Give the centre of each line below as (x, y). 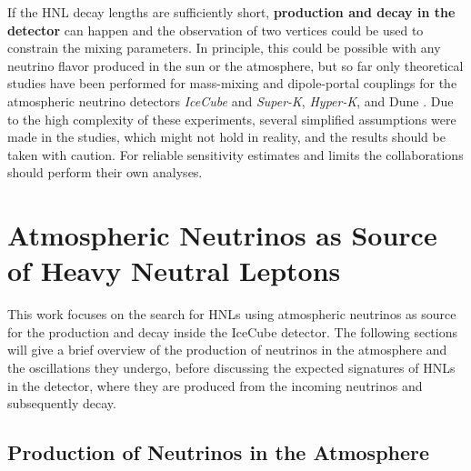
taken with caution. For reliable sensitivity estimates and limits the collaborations (235, 154)
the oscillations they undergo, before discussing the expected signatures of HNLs (231, 368)
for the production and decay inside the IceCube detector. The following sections (233, 331)
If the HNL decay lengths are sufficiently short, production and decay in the (231, 12)
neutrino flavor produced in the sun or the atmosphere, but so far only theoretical (235, 65)
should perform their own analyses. (105, 172)
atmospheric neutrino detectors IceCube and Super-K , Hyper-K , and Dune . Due (230, 100)
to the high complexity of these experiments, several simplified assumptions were (232, 119)
